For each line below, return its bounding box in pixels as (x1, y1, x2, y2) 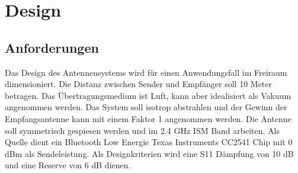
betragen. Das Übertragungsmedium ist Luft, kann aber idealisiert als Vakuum (5, 89, 291, 101)
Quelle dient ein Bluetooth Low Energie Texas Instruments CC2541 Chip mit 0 (5, 136, 293, 148)
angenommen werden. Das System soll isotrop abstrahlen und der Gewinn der (5, 101, 287, 113)
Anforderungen (5, 38, 99, 56)
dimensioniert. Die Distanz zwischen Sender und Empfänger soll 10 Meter (5, 78, 272, 90)
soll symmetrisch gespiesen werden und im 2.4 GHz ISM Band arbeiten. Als (5, 124, 280, 136)
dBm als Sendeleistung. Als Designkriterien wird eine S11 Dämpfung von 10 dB (5, 147, 294, 159)
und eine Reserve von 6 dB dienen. (5, 159, 131, 171)
